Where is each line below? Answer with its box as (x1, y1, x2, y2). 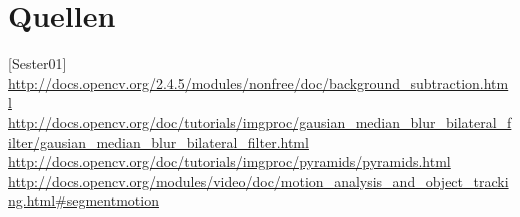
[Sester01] (8, 53, 67, 74)
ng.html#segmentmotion (8, 190, 159, 211)
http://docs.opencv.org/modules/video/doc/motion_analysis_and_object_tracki (8, 170, 509, 191)
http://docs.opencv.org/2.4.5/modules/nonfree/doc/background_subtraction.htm (8, 72, 509, 93)
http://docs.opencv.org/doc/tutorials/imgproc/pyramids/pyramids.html (8, 151, 451, 172)
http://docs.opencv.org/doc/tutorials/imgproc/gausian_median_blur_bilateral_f (8, 111, 512, 132)
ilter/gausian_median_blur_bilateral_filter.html (8, 131, 309, 152)
